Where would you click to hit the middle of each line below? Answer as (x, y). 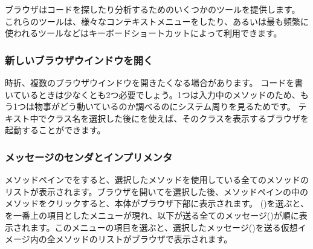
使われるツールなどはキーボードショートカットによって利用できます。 (144, 33)
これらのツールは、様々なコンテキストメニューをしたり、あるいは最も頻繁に (157, 21)
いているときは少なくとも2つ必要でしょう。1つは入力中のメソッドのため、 (153, 94)
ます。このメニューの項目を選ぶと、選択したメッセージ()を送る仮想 (164, 227)
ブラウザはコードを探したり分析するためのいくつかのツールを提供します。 (153, 9)
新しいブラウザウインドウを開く (79, 60)
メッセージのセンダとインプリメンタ (89, 157)
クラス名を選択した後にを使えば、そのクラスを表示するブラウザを (178, 118)
